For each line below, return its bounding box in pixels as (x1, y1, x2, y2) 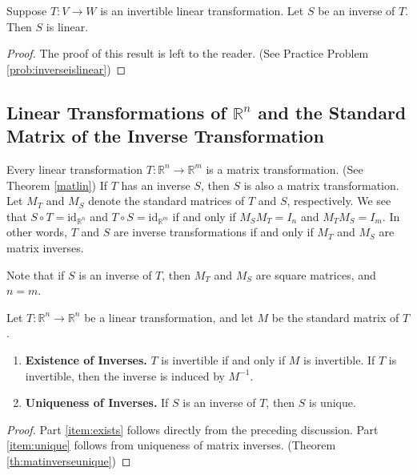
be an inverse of (318, 2, 395, 18)
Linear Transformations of (6, 99, 227, 124)
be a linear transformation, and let (84, 308, 254, 325)
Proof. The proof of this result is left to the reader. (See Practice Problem (6, 45, 369, 62)
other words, (6, 223, 67, 240)
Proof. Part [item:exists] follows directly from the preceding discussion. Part (6, 421, 379, 437)
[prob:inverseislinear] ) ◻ (6, 60, 126, 77)
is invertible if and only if (161, 351, 286, 368)
